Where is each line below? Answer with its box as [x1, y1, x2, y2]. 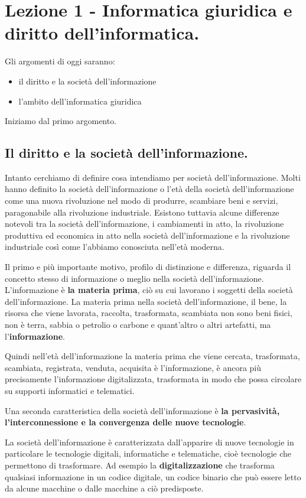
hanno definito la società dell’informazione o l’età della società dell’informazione [5, 183, 294, 195]
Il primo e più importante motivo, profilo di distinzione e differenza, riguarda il [5, 261, 291, 273]
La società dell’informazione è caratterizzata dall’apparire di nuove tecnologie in [5, 435, 294, 448]
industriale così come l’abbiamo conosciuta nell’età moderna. [5, 240, 224, 253]
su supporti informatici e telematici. [5, 384, 135, 396]
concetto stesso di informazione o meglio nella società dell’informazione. [5, 272, 264, 284]
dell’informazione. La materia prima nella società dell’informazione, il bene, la [5, 295, 287, 307]
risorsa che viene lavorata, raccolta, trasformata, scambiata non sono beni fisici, [5, 307, 292, 319]
